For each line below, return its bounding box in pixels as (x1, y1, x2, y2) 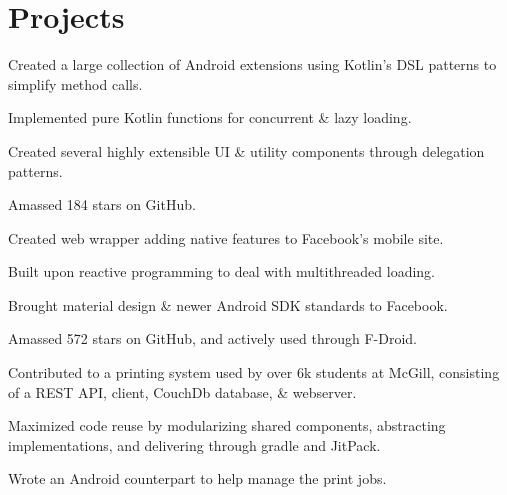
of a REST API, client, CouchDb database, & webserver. (8, 381, 357, 402)
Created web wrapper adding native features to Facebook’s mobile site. (8, 227, 444, 248)
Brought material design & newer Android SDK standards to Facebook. (8, 294, 448, 315)
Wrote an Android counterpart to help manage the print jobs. (8, 468, 387, 489)
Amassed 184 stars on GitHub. (8, 194, 196, 215)
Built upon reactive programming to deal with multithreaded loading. (8, 261, 436, 282)
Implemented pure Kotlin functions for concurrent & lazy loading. (8, 107, 412, 128)
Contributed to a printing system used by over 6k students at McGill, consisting (8, 362, 500, 383)
